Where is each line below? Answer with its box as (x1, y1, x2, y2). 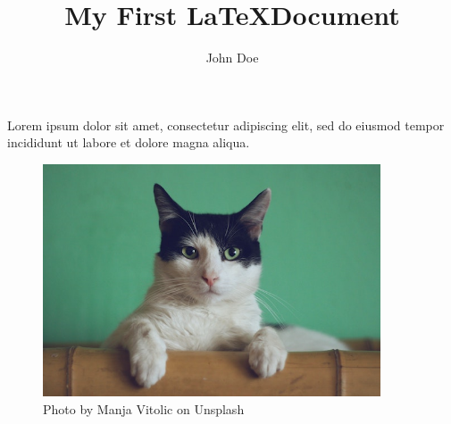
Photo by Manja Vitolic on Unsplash (43, 399, 245, 418)
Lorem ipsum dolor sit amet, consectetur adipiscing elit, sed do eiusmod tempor (7, 115, 445, 134)
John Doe (205, 48, 259, 67)
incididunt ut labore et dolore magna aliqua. (7, 133, 250, 152)
